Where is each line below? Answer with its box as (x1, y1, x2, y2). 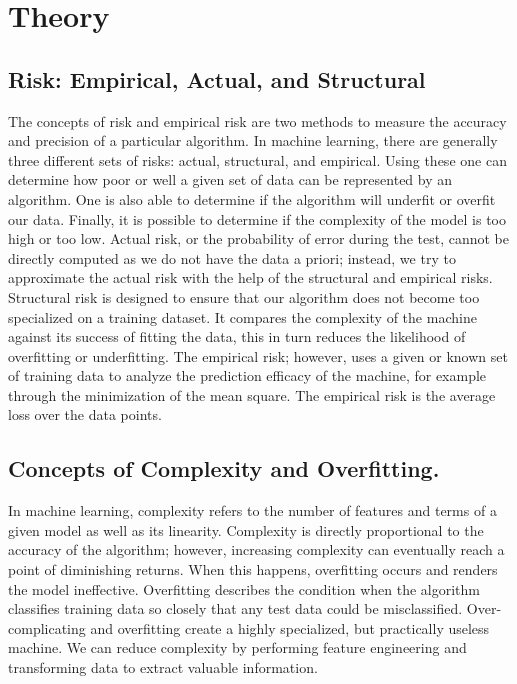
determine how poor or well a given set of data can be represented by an (8, 169, 453, 190)
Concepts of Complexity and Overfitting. (8, 453, 440, 484)
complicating (8, 617, 86, 638)
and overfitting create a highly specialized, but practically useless (90, 617, 490, 638)
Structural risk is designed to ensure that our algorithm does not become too (8, 286, 480, 307)
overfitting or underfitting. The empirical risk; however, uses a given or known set (8, 345, 508, 366)
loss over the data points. (8, 404, 162, 425)
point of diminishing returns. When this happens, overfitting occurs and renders (8, 559, 498, 580)
